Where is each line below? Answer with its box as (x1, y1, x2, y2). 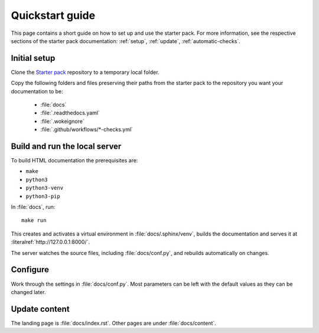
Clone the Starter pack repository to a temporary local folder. (11, 68, 159, 76)
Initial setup (11, 53, 56, 63)
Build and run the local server (11, 142, 122, 151)
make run (21, 217, 47, 224)
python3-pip (25, 192, 60, 200)
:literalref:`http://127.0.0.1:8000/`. (11, 239, 90, 246)
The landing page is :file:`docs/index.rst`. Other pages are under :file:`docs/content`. (11, 319, 217, 327)
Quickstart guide (11, 9, 96, 22)
